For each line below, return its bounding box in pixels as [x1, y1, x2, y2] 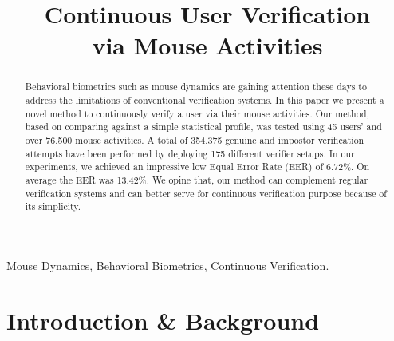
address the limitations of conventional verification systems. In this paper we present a [25, 93, 384, 107]
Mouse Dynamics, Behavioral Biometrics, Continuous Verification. [6, 256, 329, 273]
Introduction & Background [6, 303, 320, 336]
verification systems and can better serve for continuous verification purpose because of [25, 186, 387, 200]
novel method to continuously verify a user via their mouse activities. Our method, [25, 106, 369, 120]
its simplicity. [25, 200, 81, 213]
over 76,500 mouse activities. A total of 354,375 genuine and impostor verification [25, 133, 364, 146]
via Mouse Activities [92, 29, 323, 61]
